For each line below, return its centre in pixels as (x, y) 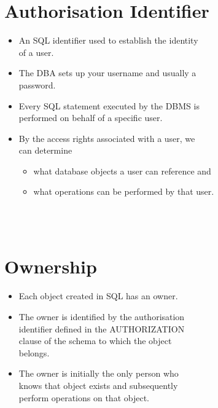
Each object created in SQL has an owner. (98, 296)
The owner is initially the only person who (99, 373)
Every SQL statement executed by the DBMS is (109, 105)
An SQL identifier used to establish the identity (108, 40)
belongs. (34, 352)
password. (37, 84)
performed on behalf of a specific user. (91, 118)
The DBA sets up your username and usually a (107, 73)
